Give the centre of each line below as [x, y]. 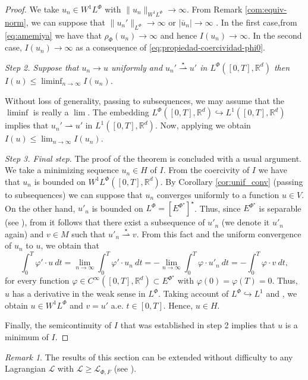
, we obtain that [70, 245]
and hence [179, 35]
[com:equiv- [266, 9]
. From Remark [215, 9]
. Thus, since [217, 208]
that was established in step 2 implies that [198, 325]
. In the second [275, 35]
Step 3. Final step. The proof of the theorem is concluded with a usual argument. [153, 158]
